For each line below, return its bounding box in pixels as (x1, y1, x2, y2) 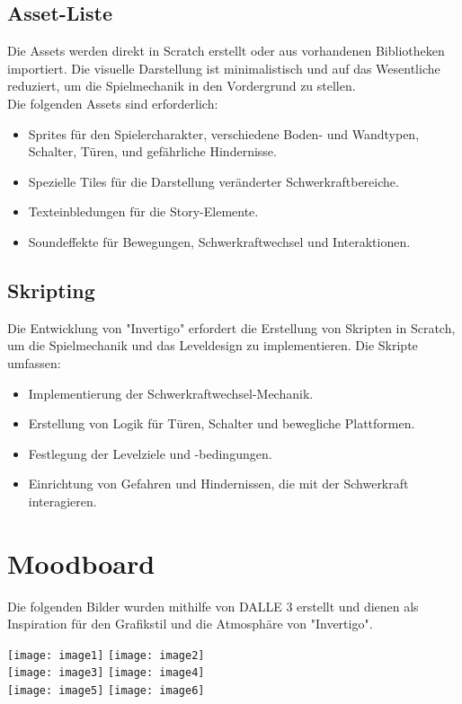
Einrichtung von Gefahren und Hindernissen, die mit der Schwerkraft (28, 474, 409, 493)
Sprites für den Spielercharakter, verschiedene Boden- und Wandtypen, (28, 124, 420, 143)
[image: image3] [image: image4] (7, 666, 205, 680)
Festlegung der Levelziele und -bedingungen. (28, 444, 272, 462)
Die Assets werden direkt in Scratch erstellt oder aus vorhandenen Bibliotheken (7, 41, 445, 60)
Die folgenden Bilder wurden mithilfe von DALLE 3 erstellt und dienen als (7, 596, 419, 615)
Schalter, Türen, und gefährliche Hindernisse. (28, 142, 277, 161)
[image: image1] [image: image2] (7, 648, 205, 662)
